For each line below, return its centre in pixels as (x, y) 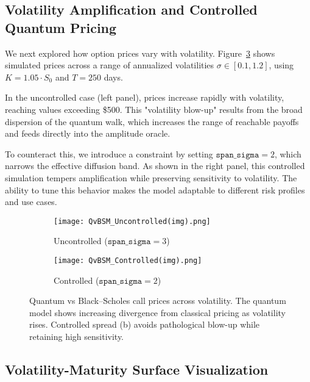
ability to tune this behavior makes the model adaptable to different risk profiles (155, 189)
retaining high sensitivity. (77, 336)
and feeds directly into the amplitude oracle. (88, 133)
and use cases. (31, 202)
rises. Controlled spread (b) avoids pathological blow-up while (145, 324)
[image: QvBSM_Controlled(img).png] (128, 260)
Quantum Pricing (61, 27)
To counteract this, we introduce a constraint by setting (109, 153)
